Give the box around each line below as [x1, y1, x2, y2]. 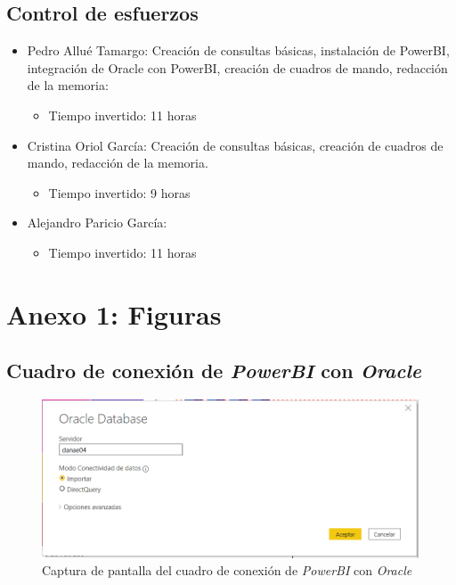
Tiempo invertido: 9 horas [48, 183, 191, 202]
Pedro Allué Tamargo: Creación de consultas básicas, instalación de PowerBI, [27, 41, 450, 60]
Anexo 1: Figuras [6, 295, 222, 332]
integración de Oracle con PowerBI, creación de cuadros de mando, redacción [27, 58, 448, 77]
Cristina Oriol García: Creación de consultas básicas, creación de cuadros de [27, 136, 444, 154]
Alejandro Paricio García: [27, 213, 167, 232]
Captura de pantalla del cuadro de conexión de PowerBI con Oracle [42, 561, 412, 580]
